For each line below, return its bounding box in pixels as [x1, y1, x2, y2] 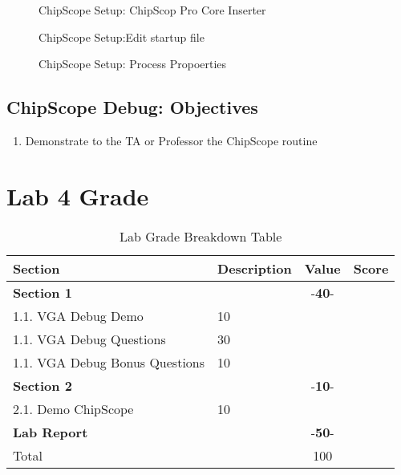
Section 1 [13, 282, 72, 302]
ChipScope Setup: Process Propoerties [38, 55, 227, 72]
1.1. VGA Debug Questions [13, 329, 166, 348]
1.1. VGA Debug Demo [13, 306, 144, 325]
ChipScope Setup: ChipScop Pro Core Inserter [38, 2, 266, 18]
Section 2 [13, 376, 72, 395]
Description [217, 258, 292, 278]
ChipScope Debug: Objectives [6, 95, 258, 120]
